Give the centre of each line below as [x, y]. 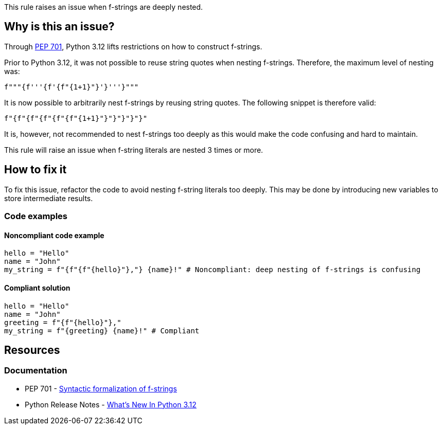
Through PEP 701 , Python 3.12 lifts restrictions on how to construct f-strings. [133, 46]
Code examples [36, 216]
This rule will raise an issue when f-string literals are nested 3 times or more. [134, 150]
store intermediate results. [49, 198]
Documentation [36, 371]
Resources [32, 350]
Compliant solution [37, 288]
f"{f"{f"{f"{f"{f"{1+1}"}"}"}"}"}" [76, 118]
